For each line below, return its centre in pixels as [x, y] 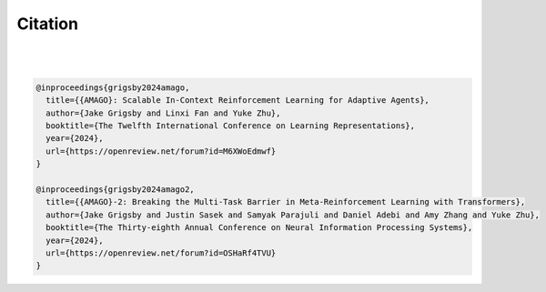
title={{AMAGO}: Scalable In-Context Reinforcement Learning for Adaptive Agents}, [238, 101]
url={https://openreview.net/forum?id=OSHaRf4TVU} [161, 253]
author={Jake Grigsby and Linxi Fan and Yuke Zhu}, [163, 113]
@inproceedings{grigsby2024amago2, [115, 190]
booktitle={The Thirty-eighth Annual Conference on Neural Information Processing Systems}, [259, 228]
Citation [48, 24]
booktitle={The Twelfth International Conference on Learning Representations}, [231, 126]
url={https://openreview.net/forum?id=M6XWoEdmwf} [161, 151]
